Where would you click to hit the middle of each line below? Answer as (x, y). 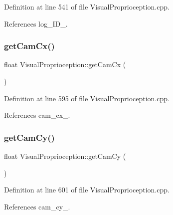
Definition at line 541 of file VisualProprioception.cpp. (87, 7)
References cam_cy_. (37, 206)
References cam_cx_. (37, 115)
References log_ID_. (36, 23)
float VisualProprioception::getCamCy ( (65, 156)
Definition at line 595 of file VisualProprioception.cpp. (87, 98)
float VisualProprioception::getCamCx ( (65, 64)
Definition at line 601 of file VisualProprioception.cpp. (87, 190)
